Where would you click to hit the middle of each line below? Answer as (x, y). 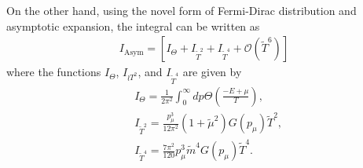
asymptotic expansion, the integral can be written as (133, 26)
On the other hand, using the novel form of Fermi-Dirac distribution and (181, 10)
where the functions (54, 72)
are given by (212, 72)
